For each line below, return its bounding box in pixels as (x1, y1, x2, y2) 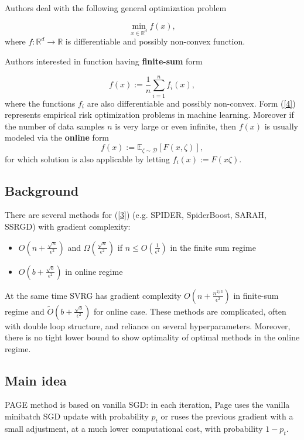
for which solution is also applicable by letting (5, 152, 170, 165)
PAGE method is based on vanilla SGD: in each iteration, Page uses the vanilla (5, 398, 290, 411)
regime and (5, 305, 45, 317)
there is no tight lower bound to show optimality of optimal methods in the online (5, 331, 300, 343)
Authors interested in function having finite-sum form (5, 54, 203, 67)
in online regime (65, 265, 123, 277)
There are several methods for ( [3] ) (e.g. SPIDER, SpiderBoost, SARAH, (5, 209, 267, 221)
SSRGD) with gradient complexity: (5, 220, 131, 232)
